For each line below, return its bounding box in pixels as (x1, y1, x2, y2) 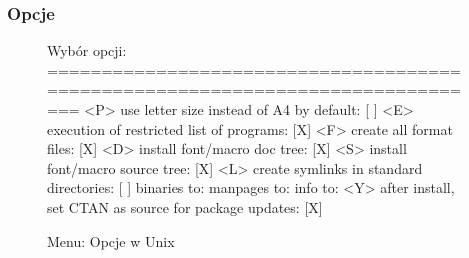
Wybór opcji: (47, 40, 127, 61)
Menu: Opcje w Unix (47, 230, 175, 251)
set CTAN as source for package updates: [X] (47, 196, 323, 217)
